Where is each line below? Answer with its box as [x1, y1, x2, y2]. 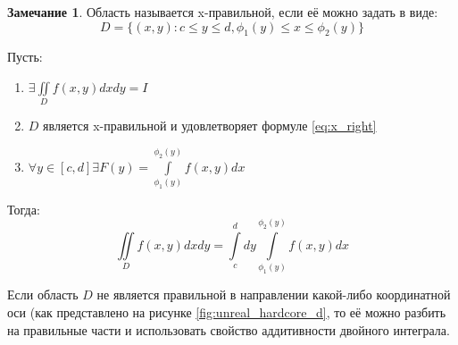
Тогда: [7, 199, 40, 218]
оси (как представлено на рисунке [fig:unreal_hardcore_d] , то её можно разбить [7, 302, 446, 321]
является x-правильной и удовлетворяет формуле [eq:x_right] [43, 116, 377, 135]
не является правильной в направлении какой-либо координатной [96, 285, 451, 304]
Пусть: [7, 47, 43, 66]
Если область [7, 285, 79, 304]
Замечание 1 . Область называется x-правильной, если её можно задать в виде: [7, 3, 438, 21]
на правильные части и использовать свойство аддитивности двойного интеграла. [7, 320, 450, 339]
